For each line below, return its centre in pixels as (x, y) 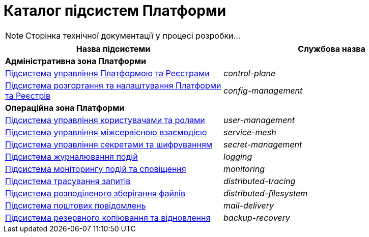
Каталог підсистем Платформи (115, 11)
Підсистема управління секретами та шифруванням (109, 144)
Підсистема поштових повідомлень (76, 205)
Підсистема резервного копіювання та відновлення (108, 217)
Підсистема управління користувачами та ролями (105, 120)
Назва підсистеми (113, 49)
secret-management (263, 144)
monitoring (244, 169)
